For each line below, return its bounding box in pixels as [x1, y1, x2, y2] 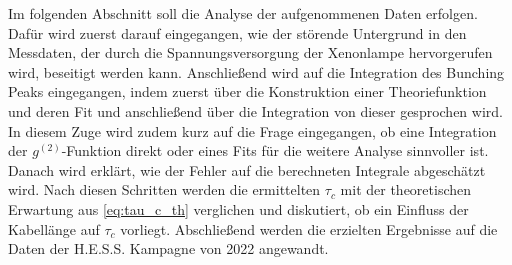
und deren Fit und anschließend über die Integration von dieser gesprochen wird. [8, 100, 503, 121]
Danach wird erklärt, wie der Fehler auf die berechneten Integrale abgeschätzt [8, 159, 486, 180]
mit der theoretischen [340, 179, 472, 200]
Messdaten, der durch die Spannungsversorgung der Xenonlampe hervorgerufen [8, 42, 493, 63]
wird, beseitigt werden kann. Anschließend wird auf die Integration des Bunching [8, 61, 505, 82]
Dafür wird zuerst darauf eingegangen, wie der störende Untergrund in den [8, 22, 467, 43]
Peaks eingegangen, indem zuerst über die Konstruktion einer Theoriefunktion [8, 81, 487, 102]
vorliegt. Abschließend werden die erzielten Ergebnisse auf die [120, 218, 498, 239]
